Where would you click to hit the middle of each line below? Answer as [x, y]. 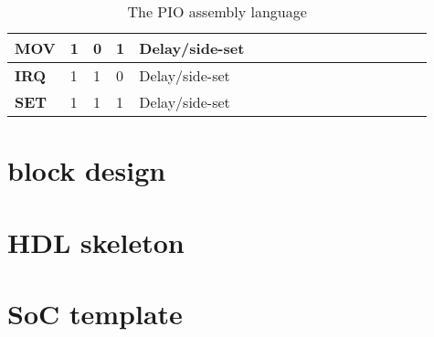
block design [87, 170]
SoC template [95, 313]
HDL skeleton [96, 242]
